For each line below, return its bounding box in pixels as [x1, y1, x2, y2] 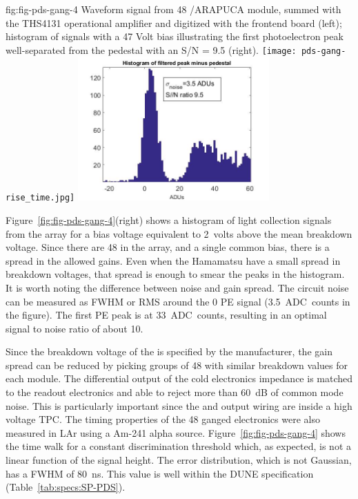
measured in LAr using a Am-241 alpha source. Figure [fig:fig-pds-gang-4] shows [6, 425, 346, 440]
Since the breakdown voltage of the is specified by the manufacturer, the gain [6, 344, 332, 359]
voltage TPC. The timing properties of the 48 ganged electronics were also [6, 412, 320, 426]
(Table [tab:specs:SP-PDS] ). [6, 480, 126, 494]
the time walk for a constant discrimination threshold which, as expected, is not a [6, 439, 351, 453]
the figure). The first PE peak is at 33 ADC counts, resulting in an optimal [6, 308, 327, 322]
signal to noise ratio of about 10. [6, 321, 143, 335]
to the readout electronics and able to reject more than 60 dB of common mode [6, 385, 344, 399]
